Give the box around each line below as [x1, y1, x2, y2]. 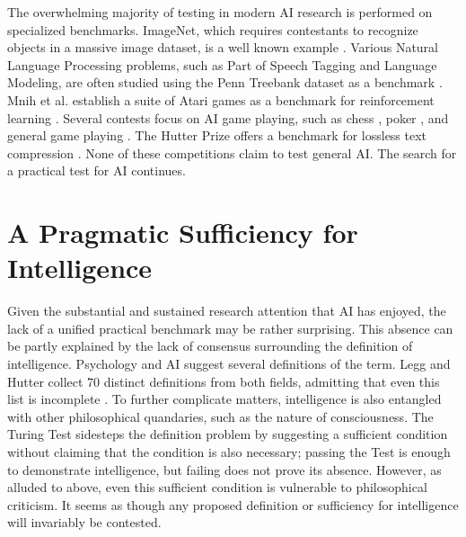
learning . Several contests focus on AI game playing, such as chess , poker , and [7, 108, 449, 127]
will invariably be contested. [7, 513, 162, 532]
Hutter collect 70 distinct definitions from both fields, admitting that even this [7, 371, 440, 390]
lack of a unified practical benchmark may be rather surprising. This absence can [7, 318, 453, 337]
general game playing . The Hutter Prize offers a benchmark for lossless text [7, 126, 427, 145]
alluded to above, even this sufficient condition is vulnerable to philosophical [7, 478, 427, 497]
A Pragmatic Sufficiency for [7, 214, 358, 251]
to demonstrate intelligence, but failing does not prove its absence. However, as [7, 460, 442, 479]
